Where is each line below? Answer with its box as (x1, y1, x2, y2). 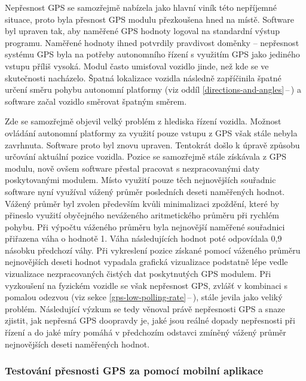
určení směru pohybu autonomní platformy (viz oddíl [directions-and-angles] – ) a (5, 83, 301, 96)
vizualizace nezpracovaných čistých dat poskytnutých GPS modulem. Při (5, 267, 271, 280)
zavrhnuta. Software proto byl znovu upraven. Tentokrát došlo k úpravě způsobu (5, 138, 300, 151)
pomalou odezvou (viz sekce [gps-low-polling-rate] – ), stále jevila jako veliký (5, 291, 283, 303)
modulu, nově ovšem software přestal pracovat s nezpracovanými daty (5, 161, 260, 174)
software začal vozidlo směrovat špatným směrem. (5, 95, 187, 107)
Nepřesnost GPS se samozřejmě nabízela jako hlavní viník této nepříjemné (5, 1, 277, 13)
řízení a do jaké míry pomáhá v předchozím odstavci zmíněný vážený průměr (5, 326, 286, 339)
